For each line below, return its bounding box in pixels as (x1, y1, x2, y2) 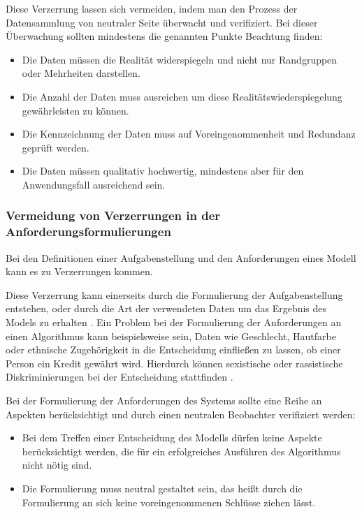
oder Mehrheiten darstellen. (22, 66, 140, 80)
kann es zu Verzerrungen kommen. (6, 264, 153, 279)
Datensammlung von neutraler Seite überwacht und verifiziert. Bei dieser (6, 15, 318, 29)
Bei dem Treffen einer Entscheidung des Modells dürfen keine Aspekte (22, 430, 322, 445)
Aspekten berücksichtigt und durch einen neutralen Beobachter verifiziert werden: (6, 406, 356, 421)
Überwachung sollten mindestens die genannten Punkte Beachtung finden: (6, 29, 323, 43)
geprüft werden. (22, 140, 89, 154)
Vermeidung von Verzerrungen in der (6, 207, 221, 224)
